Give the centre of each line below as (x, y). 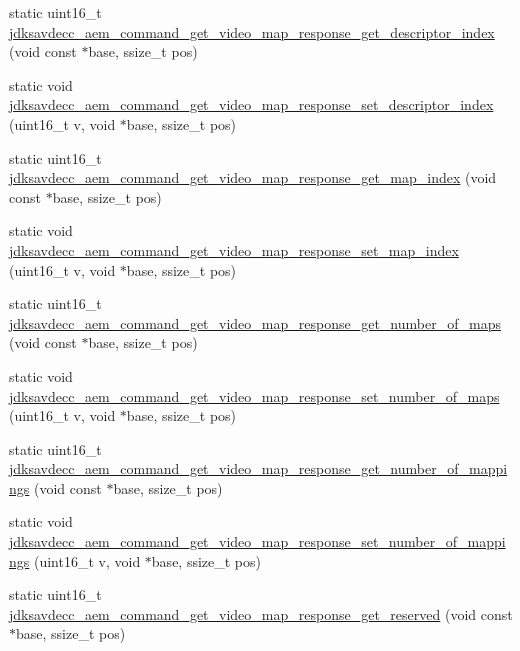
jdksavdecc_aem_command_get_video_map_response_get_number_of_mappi (258, 468)
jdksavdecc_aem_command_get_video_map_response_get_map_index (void (253, 177)
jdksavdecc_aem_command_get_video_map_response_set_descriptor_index (251, 104)
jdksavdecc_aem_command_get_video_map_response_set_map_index (234, 249)
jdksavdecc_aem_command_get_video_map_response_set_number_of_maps (254, 395)
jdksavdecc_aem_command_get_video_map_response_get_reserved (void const (261, 613)
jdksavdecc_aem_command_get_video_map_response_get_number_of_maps (255, 322)
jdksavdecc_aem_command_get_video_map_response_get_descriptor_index (252, 31)
